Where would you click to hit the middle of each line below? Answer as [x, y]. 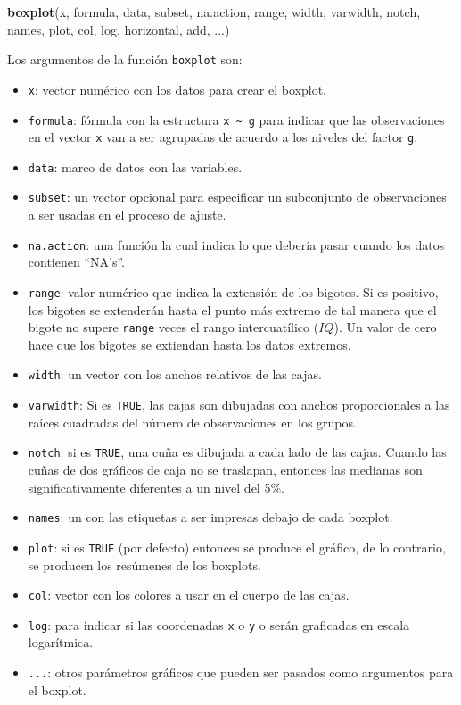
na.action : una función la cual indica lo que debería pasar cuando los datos [236, 244]
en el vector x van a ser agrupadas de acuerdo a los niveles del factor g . [223, 137]
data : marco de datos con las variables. [135, 166]
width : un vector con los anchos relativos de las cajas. [175, 374]
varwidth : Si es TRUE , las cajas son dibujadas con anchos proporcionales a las [239, 405]
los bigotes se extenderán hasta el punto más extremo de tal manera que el [232, 309]
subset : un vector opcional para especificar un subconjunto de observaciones [237, 197]
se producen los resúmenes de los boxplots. [144, 564]
